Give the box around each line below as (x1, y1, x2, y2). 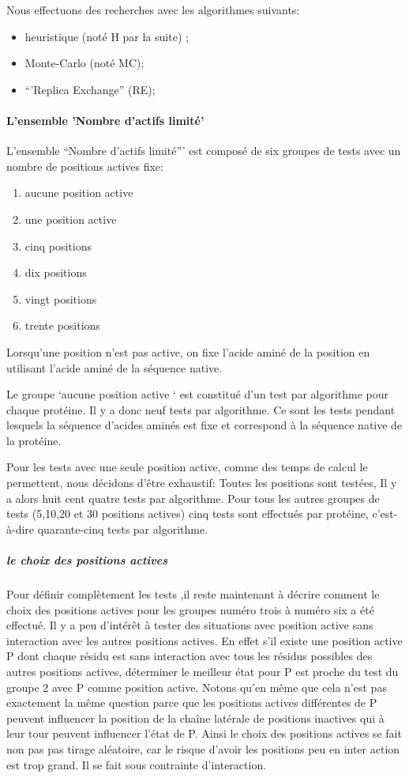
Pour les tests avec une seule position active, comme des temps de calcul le (6, 459, 368, 475)
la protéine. (6, 432, 62, 448)
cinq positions (24, 237, 92, 254)
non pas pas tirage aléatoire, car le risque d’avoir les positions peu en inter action (6, 740, 400, 757)
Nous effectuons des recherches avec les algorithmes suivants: (6, 2, 300, 17)
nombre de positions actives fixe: (6, 157, 163, 174)
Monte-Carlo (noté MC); (24, 55, 144, 71)
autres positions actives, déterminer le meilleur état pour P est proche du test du (6, 663, 399, 679)
